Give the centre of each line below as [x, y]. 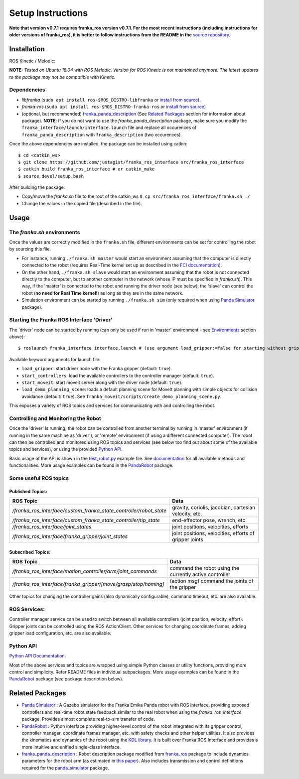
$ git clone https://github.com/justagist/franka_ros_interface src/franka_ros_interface [131, 162]
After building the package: [37, 187]
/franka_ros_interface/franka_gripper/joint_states [70, 536]
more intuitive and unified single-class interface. [71, 747]
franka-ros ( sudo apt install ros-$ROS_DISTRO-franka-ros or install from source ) [114, 107]
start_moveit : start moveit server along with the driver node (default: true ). [102, 383]
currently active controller [200, 574]
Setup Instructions [49, 13]
